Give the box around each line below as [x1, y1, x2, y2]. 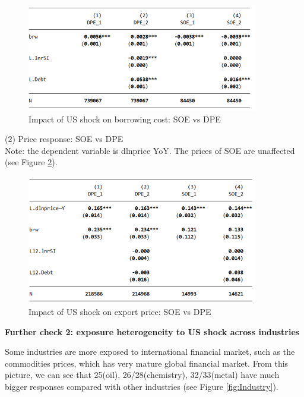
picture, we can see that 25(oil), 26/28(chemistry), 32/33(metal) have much [5, 368, 280, 381]
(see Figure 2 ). [5, 156, 58, 168]
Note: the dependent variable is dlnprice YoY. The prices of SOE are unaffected [5, 144, 295, 156]
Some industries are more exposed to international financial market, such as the [5, 345, 295, 358]
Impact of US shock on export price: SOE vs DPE [28, 305, 211, 318]
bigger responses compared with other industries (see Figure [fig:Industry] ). [5, 380, 278, 393]
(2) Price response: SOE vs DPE [5, 133, 123, 145]
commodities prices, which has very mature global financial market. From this [5, 357, 289, 369]
